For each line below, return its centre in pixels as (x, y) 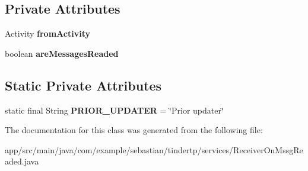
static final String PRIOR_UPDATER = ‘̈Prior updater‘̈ (114, 110)
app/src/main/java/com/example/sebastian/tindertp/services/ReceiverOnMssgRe (154, 149)
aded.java (22, 161)
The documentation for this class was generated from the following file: (134, 130)
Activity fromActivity (47, 33)
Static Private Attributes (83, 85)
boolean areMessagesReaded (62, 53)
